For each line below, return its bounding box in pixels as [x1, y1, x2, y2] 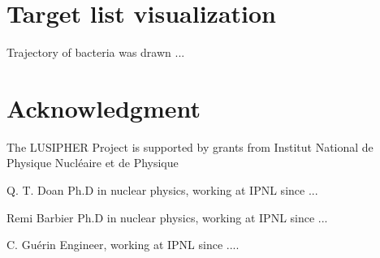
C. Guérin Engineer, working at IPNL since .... [6, 236, 240, 253]
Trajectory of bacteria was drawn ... [6, 44, 185, 61]
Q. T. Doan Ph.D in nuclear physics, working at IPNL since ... [6, 182, 318, 199]
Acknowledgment [6, 91, 201, 124]
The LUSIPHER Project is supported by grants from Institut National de [6, 138, 374, 155]
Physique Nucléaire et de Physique [6, 154, 179, 171]
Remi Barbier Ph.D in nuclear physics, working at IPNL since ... [6, 209, 328, 226]
